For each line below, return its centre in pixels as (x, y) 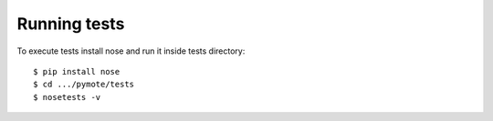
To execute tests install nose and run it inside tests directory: (131, 51)
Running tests (71, 24)
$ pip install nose (77, 71)
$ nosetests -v (67, 97)
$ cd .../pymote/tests (84, 85)
